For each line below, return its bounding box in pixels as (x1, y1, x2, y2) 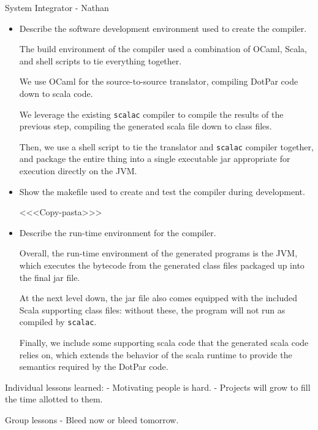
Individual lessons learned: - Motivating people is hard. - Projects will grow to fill (5, 380, 311, 393)
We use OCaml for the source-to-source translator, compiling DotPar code (19, 75, 298, 88)
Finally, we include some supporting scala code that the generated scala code (19, 336, 309, 349)
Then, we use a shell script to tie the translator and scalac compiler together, (19, 140, 314, 153)
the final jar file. (19, 271, 80, 283)
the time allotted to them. (5, 393, 103, 405)
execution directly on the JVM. (19, 164, 137, 177)
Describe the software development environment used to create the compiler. (19, 21, 307, 34)
